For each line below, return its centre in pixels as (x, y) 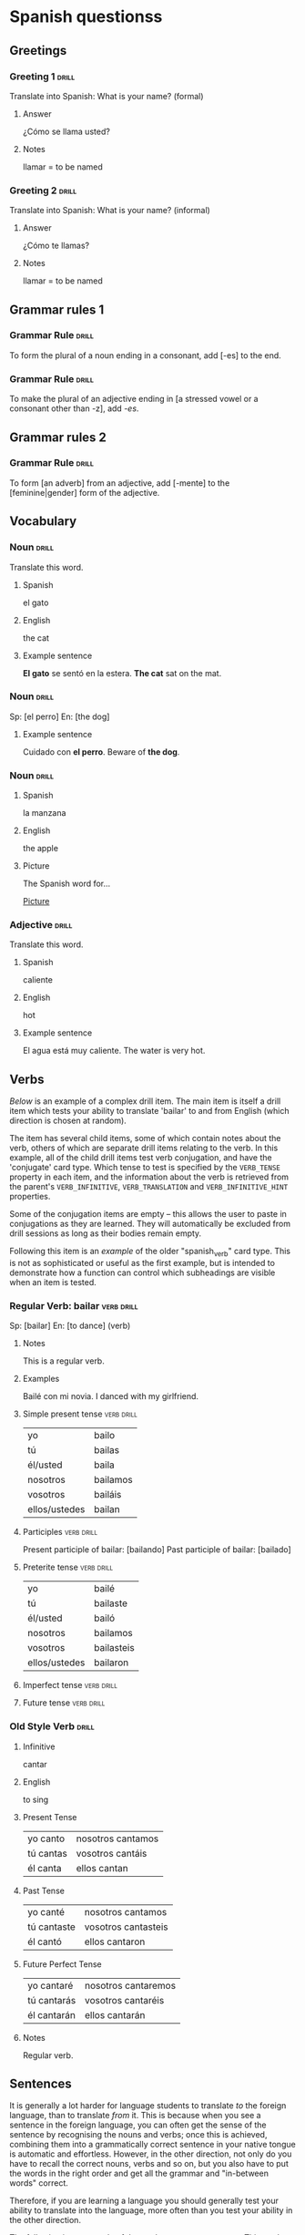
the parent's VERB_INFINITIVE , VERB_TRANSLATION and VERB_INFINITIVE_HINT (149, 1187)
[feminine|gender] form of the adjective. (85, 492)
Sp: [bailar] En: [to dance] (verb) (70, 1326)
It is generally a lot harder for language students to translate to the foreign (148, 2106)
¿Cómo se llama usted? (66, 131)
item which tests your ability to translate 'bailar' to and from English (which (149, 1111)
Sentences (41, 2084)
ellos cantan (102, 1868)
